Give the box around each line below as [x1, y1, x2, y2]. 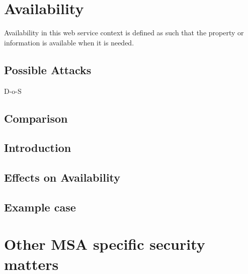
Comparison [4, 110, 68, 126]
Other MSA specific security [4, 234, 205, 254]
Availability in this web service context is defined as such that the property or [4, 27, 244, 38]
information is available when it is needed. [4, 37, 134, 47]
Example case [4, 199, 76, 214]
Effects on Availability [4, 170, 121, 185]
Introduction [4, 140, 71, 155]
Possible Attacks [4, 62, 92, 77]
